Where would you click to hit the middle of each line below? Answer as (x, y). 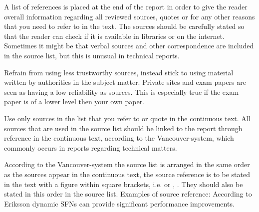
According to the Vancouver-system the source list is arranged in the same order (127, 164)
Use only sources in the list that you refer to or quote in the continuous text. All (127, 118)
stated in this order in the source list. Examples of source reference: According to (128, 194)
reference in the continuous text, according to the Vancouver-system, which (119, 138)
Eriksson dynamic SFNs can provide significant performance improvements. (119, 203)
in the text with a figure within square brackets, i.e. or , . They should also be (124, 184)
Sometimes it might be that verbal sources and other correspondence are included (129, 46)
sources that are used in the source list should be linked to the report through (123, 128)
